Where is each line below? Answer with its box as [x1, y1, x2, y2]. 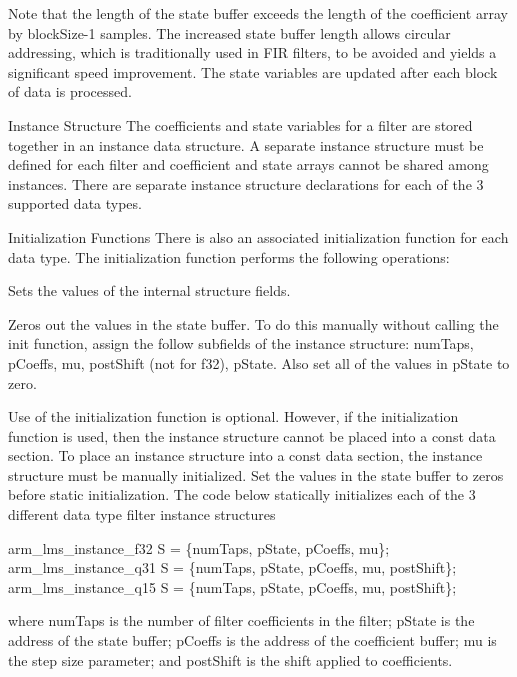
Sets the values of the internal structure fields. [8, 280, 291, 301]
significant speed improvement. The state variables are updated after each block [8, 61, 498, 82]
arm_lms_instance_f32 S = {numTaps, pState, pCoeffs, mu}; [8, 537, 390, 558]
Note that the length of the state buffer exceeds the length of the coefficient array [8, 3, 508, 23]
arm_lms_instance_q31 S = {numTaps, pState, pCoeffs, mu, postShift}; [8, 557, 457, 578]
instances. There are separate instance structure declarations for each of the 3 [8, 173, 484, 194]
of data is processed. [8, 81, 132, 102]
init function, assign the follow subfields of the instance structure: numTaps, [8, 333, 474, 354]
